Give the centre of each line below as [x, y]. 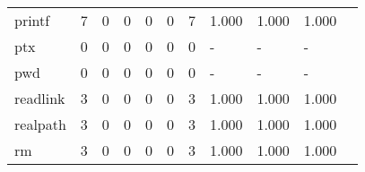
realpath [40, 124]
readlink [40, 98]
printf [32, 20]
